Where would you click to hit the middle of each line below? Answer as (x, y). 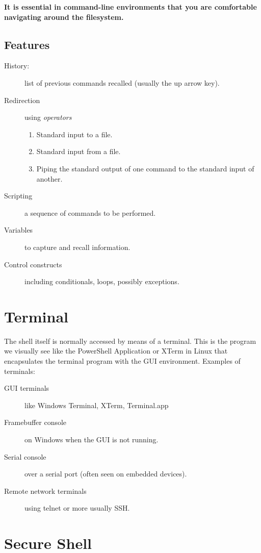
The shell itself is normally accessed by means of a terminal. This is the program (130, 341)
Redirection (22, 100)
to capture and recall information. (77, 247)
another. (49, 178)
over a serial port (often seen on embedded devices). (106, 474)
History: (17, 66)
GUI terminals (27, 388)
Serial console (25, 456)
